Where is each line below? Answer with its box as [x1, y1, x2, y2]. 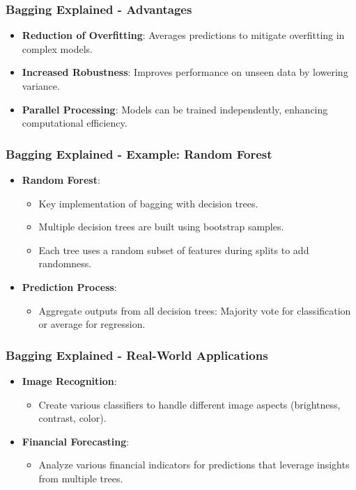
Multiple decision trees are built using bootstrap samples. [38, 219, 284, 234]
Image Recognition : [22, 373, 117, 388]
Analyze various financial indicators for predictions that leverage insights [38, 457, 350, 472]
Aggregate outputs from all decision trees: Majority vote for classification [38, 303, 351, 317]
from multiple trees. [38, 471, 123, 485]
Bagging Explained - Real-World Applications [6, 346, 268, 363]
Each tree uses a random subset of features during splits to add [38, 242, 309, 257]
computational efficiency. [22, 116, 127, 130]
